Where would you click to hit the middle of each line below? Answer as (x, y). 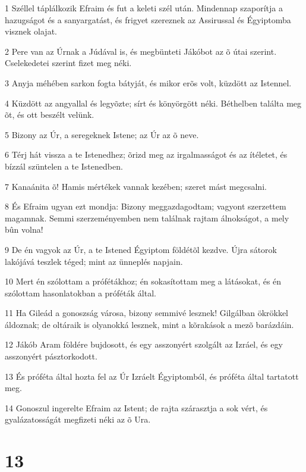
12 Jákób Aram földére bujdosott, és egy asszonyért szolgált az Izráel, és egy (144, 344)
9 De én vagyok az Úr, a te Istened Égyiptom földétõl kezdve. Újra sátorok (141, 249)
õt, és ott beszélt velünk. (50, 115)
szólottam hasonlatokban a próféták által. (81, 293)
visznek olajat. (31, 31)
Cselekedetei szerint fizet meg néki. (68, 63)
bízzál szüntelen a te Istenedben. (64, 166)
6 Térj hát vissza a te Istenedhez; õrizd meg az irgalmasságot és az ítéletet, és (146, 154)
